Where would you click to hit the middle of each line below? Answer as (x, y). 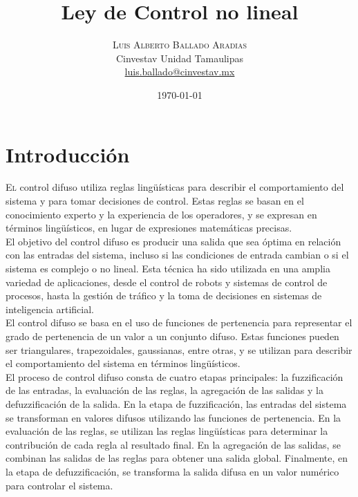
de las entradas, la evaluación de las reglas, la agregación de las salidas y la (164, 390)
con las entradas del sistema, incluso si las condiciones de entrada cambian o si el (177, 255)
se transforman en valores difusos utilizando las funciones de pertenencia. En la (173, 417)
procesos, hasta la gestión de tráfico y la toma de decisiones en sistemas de (164, 296)
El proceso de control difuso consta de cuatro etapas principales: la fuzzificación (175, 376)
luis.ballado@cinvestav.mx (180, 72)
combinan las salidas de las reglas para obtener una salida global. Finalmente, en (177, 458)
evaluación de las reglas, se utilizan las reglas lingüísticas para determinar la (167, 431)
